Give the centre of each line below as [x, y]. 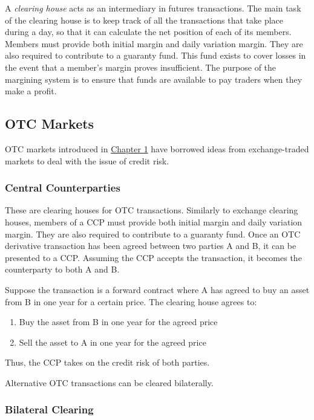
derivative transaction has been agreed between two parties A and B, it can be [151, 246]
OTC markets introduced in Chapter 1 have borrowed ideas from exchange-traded [157, 148]
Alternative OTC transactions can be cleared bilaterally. [109, 382]
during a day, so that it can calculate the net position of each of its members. [148, 32]
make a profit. [31, 91]
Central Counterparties [63, 188]
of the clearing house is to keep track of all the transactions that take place [144, 20]
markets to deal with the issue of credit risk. [87, 160]
